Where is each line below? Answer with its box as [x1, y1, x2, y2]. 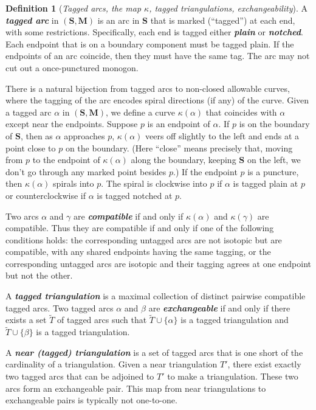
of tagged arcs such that [57, 313, 147, 326]
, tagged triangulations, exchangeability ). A [149, 2, 308, 14]
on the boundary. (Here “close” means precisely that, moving [65, 141, 293, 154]
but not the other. [5, 269, 73, 282]
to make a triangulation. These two [167, 370, 298, 383]
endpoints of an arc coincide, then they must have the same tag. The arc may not [5, 49, 310, 62]
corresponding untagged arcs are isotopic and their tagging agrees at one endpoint [5, 257, 312, 269]
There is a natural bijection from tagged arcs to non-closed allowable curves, [5, 82, 290, 94]
